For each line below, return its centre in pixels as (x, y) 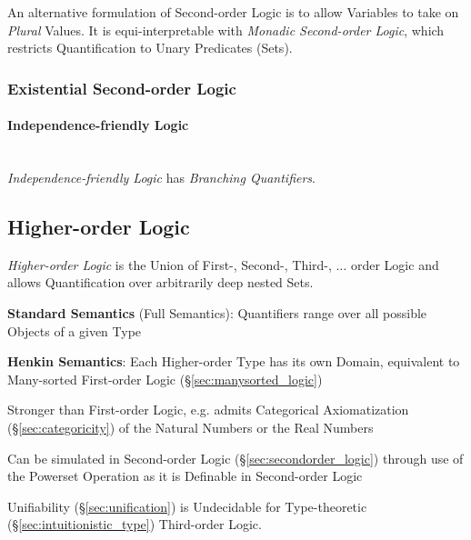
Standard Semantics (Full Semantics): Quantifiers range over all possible (217, 313)
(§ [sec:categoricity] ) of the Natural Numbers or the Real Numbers (190, 427)
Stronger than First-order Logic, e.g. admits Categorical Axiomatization (208, 410)
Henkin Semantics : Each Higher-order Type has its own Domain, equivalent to (234, 361)
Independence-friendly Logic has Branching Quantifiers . (161, 178)
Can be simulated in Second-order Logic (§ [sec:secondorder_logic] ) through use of (235, 458)
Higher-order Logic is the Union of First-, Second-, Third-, (170, 264)
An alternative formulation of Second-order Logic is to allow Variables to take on (233, 12)
